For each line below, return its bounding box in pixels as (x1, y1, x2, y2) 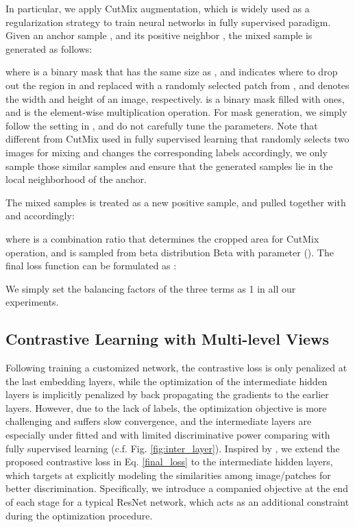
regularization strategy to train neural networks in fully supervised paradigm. (5, 14, 331, 29)
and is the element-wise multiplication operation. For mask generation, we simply (5, 105, 347, 119)
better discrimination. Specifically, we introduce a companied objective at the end (5, 481, 348, 495)
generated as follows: (5, 41, 93, 56)
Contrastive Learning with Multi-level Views (5, 328, 329, 350)
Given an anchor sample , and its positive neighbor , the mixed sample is (5, 28, 313, 42)
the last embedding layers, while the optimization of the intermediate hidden (5, 373, 328, 388)
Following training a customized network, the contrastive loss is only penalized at (5, 360, 347, 375)
